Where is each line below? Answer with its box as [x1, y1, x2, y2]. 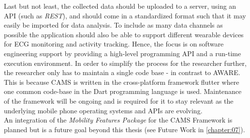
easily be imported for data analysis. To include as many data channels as [4, 20, 223, 30]
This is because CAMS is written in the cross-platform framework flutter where [4, 77, 239, 87]
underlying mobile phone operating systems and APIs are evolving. [4, 105, 203, 115]
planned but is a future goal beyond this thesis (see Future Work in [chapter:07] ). [4, 124, 245, 134]
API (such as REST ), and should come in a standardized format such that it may [4, 10, 246, 20]
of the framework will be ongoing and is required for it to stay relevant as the [4, 95, 234, 106]
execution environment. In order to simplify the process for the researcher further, [4, 58, 247, 68]
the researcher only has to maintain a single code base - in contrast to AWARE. [4, 67, 240, 77]
